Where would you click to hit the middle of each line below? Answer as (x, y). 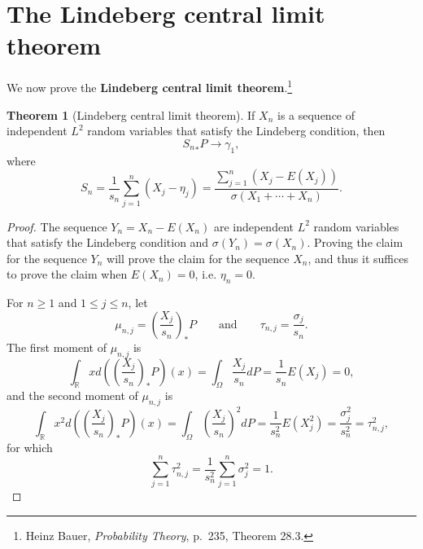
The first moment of (57, 347)
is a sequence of (316, 114)
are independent (253, 226)
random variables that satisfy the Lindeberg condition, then (236, 131)
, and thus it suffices (358, 258)
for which (30, 447)
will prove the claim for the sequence (198, 258)
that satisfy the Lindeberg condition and (108, 242)
